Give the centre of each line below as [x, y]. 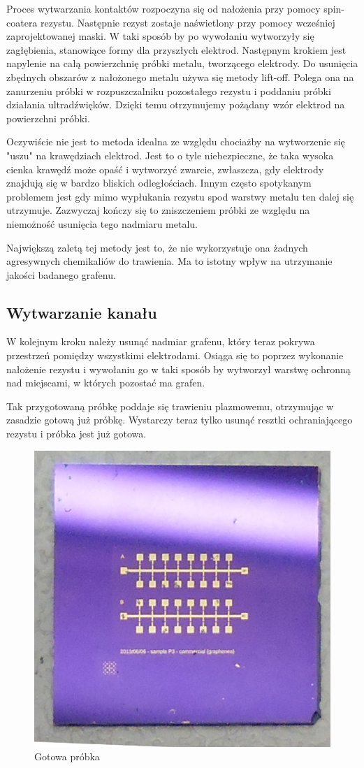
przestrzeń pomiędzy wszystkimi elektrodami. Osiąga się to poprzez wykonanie [175, 355]
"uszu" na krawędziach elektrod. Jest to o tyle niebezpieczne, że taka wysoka [170, 155]
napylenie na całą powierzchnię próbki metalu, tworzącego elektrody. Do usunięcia [182, 63]
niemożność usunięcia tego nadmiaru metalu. [102, 223]
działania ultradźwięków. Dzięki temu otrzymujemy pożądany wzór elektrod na [176, 104]
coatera [22, 22]
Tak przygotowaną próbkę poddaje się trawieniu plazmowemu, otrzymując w [170, 406]
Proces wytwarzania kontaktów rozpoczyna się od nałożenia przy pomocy [163, 8]
